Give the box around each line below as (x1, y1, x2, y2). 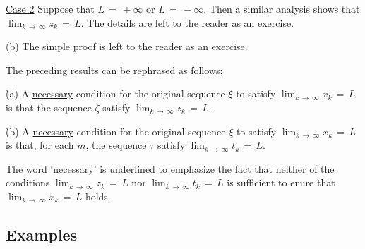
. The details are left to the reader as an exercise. (80, 15, 294, 30)
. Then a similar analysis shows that (203, 1, 360, 16)
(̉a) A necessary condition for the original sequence (6, 86, 225, 101)
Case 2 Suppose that (6, 1, 95, 16)
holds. (85, 188, 111, 203)
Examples (6, 223, 78, 245)
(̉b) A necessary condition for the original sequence (6, 123, 226, 138)
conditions (6, 175, 50, 190)
